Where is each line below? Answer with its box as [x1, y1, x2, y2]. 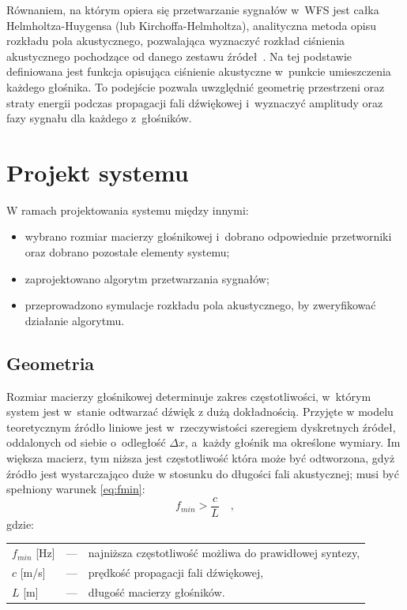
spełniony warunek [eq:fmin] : [6, 481, 145, 497]
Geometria [6, 350, 95, 375]
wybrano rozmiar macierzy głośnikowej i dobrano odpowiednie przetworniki [24, 228, 392, 245]
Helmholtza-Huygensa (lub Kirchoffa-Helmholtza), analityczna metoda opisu [6, 17, 377, 33]
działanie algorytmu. [24, 312, 125, 328]
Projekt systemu [6, 155, 189, 188]
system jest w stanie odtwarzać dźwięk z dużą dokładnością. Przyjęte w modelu [6, 403, 394, 420]
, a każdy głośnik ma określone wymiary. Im [185, 434, 401, 451]
